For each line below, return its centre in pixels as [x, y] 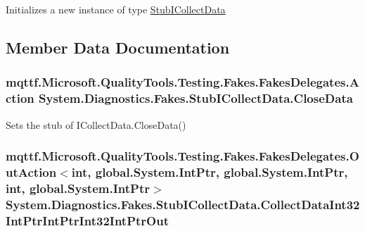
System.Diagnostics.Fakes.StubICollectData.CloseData [196, 98]
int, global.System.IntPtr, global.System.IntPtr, [210, 171]
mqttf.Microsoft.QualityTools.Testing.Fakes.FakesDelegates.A [182, 82]
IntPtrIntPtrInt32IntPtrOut [87, 220]
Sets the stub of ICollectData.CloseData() [96, 124]
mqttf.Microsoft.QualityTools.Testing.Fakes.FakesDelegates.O [182, 156]
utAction [31, 171]
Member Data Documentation [118, 47]
